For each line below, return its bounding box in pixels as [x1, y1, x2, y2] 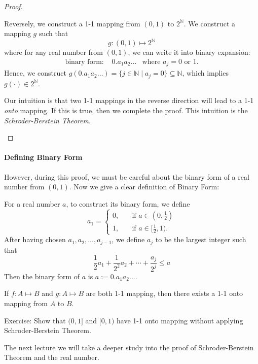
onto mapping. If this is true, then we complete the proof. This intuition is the [4, 105, 248, 115]
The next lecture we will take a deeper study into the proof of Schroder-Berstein [4, 342, 254, 352]
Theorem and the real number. [4, 352, 99, 362]
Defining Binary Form [4, 152, 83, 162]
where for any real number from [4, 47, 103, 57]
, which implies [182, 68, 229, 78]
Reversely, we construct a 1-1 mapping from [4, 18, 140, 28]
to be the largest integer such [155, 234, 246, 245]
